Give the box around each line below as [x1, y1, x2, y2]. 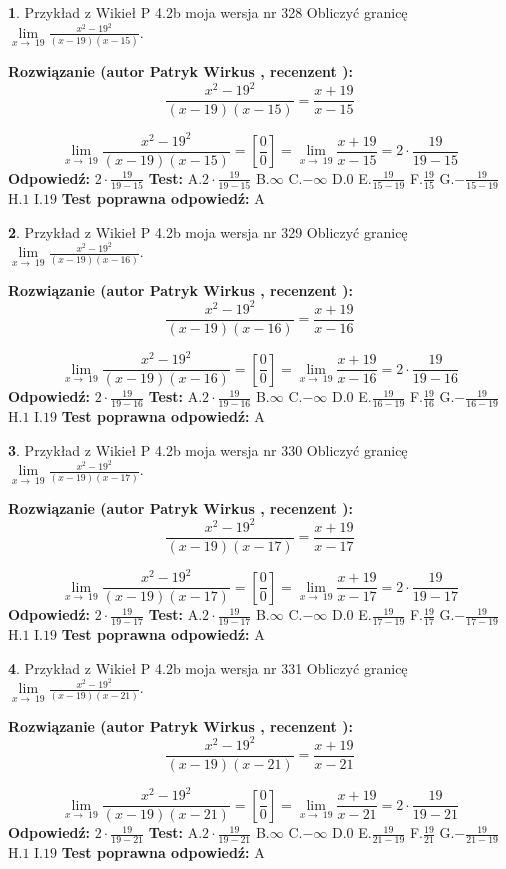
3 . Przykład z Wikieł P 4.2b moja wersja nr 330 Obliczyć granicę [8, 439, 408, 460]
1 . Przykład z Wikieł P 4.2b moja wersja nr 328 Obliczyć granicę [8, 2, 408, 22]
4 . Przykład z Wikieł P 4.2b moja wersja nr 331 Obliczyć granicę [8, 657, 408, 678]
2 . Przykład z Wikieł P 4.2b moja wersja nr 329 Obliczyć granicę [8, 221, 408, 242]
